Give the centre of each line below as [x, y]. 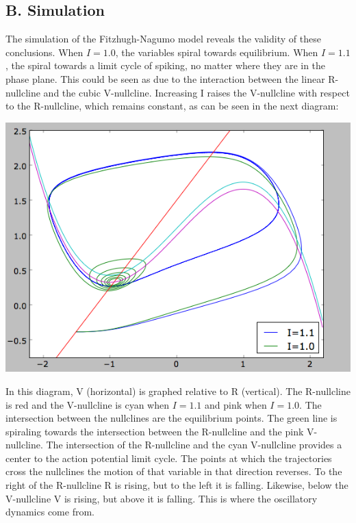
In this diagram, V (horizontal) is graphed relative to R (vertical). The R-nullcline [178, 391]
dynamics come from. [50, 512]
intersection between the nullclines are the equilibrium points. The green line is [171, 418]
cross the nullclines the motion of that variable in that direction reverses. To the [174, 471]
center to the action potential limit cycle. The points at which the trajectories [169, 458]
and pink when [236, 404]
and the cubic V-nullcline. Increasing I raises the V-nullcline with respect [196, 92]
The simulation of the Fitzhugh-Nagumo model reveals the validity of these [163, 39]
